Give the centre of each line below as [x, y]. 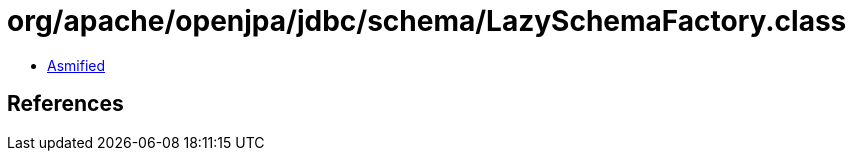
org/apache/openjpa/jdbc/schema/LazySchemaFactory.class [427, 21]
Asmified [76, 65]
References [65, 104]
